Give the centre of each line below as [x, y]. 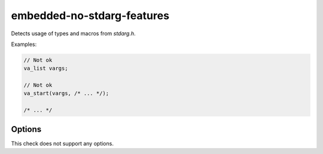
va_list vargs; [46, 68]
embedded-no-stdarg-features [90, 16]
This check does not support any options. [62, 143]
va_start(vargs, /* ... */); [66, 93]
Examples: [24, 44]
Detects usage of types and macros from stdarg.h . [73, 33]
